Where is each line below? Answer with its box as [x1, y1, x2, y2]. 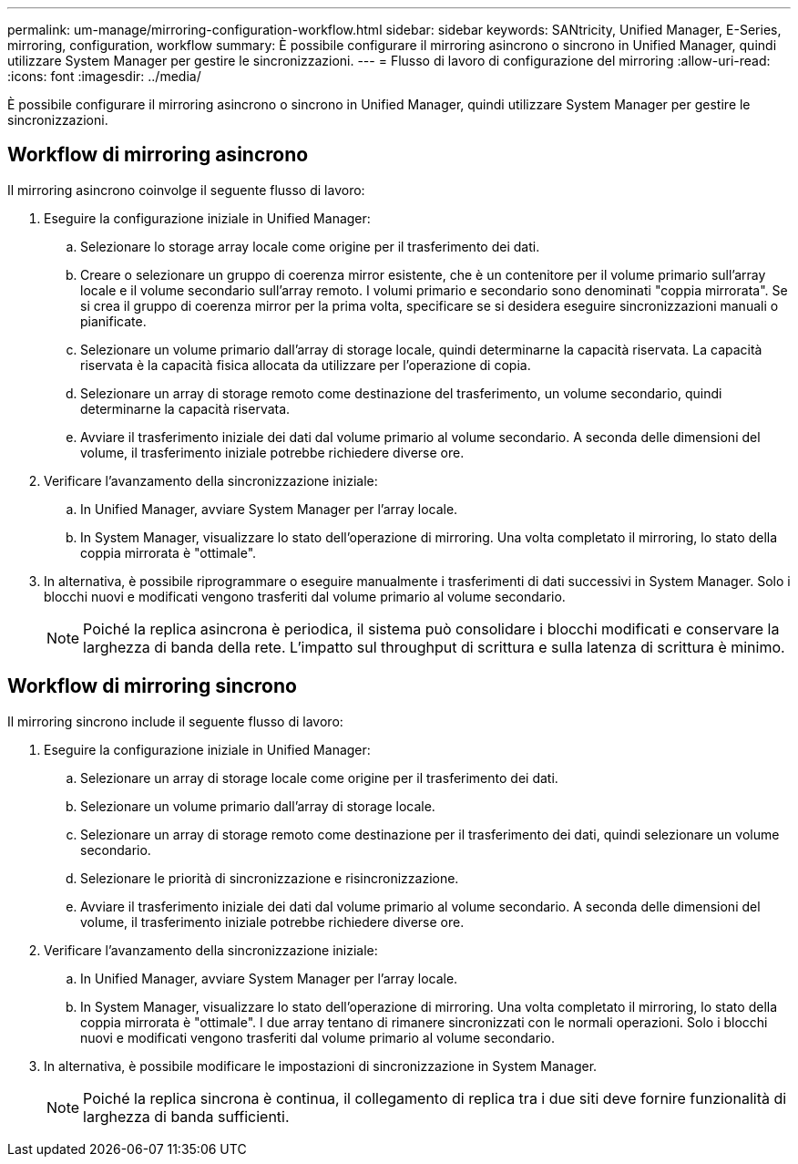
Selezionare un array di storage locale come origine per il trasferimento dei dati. [80, 769, 558, 786]
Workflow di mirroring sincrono [7, 675, 297, 698]
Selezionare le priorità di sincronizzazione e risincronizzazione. [80, 870, 459, 886]
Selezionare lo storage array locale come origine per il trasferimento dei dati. [80, 238, 540, 254]
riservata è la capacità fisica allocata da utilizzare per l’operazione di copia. [80, 356, 531, 373]
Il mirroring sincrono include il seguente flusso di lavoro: [7, 713, 343, 729]
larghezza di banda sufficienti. [83, 1107, 290, 1126]
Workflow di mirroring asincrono [7, 143, 309, 167]
